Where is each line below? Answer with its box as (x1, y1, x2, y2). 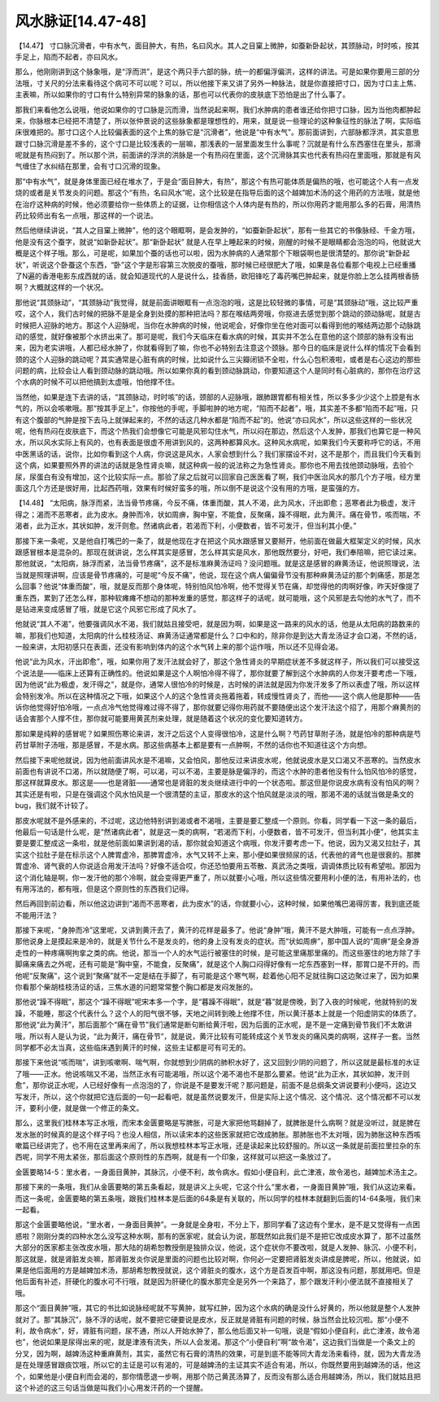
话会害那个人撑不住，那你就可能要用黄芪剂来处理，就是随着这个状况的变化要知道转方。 (15, 714, 307, 723)
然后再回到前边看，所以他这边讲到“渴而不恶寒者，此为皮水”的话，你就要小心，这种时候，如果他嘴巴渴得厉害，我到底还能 (15, 899, 420, 909)
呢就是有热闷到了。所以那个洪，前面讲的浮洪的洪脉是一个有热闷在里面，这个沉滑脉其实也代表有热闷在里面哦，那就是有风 (15, 151, 421, 160)
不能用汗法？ (15, 910, 59, 919)
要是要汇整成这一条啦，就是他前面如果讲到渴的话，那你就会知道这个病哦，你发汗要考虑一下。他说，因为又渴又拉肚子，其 (15, 838, 421, 848)
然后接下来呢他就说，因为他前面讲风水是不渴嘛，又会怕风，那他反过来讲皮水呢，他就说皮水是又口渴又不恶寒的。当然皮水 (15, 755, 421, 765)
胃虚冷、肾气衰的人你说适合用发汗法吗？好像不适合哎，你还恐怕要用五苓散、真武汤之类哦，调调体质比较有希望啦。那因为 (15, 861, 421, 871)
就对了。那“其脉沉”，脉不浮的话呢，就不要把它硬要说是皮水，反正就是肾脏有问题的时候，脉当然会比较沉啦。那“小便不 (15, 1314, 410, 1324)
